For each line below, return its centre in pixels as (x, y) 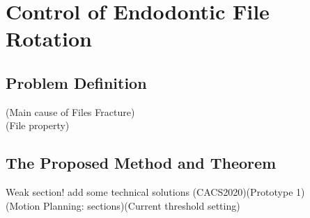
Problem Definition (76, 82)
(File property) (38, 125)
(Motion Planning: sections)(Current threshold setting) (123, 205)
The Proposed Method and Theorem (141, 163)
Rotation (49, 39)
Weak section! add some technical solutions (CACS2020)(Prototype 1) (155, 192)
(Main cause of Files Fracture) (70, 111)
